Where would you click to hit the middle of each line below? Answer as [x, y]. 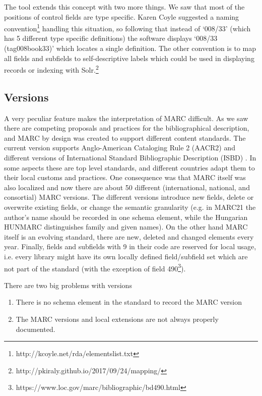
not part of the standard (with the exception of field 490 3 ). [95, 267]
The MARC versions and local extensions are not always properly [117, 319]
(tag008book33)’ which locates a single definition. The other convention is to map [130, 48]
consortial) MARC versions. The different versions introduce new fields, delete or [129, 197]
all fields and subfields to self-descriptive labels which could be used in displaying [129, 58]
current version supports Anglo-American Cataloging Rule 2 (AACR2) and [120, 148]
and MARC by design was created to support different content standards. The [125, 137]
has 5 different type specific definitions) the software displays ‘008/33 [111, 38]
